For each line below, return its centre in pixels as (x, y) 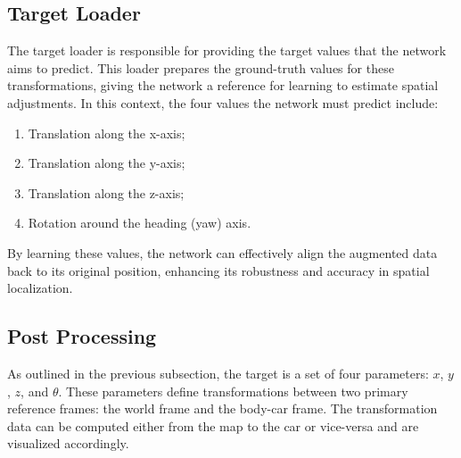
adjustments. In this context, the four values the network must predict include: (223, 102)
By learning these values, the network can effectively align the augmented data (222, 252)
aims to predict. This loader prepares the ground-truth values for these (201, 67)
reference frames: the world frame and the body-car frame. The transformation (222, 408)
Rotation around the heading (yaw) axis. (140, 223)
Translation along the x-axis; (107, 133)
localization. (40, 288)
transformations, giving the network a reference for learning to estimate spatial (223, 85)
